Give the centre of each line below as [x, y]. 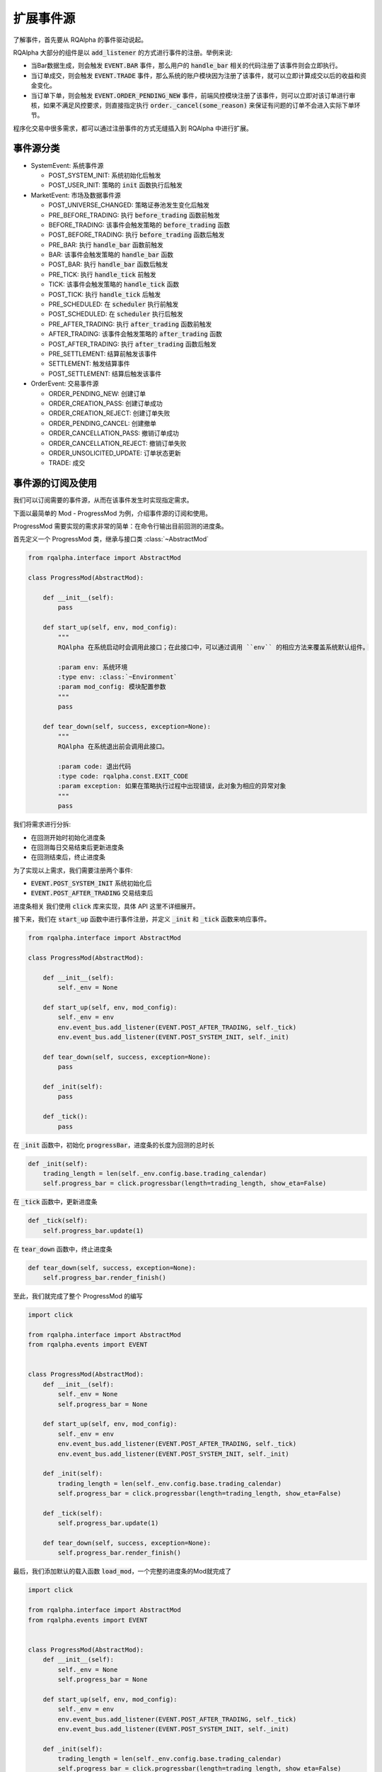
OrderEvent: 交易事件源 [65, 383]
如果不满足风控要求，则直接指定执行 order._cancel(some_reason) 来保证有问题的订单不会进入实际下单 [199, 105]
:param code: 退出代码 [94, 766]
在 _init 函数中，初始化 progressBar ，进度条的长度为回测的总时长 [114, 1145]
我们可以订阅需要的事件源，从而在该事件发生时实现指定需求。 [103, 500]
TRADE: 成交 [67, 463]
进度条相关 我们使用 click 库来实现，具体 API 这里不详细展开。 [106, 906]
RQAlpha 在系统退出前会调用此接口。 [113, 746]
